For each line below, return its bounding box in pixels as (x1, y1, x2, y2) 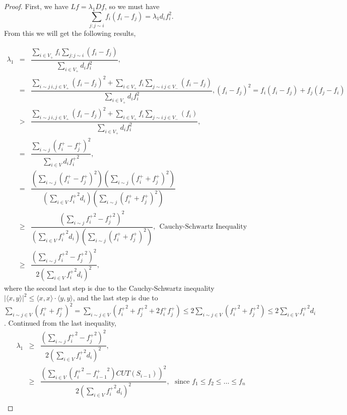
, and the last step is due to (73, 292, 158, 303)
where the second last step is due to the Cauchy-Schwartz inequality (4, 282, 215, 293)
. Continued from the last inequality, (4, 318, 116, 328)
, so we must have (104, 1, 160, 11)
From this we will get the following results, (4, 27, 136, 38)
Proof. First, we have (4, 1, 68, 11)
